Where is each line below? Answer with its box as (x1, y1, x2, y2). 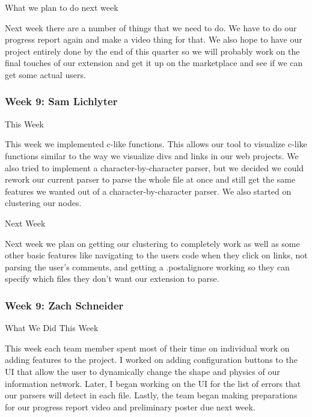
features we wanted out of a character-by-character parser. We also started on (5, 184, 292, 197)
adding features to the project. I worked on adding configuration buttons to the (5, 353, 298, 366)
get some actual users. (5, 68, 86, 81)
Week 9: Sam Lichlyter (5, 94, 118, 109)
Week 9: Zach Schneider (5, 297, 124, 312)
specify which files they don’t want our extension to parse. (5, 272, 219, 285)
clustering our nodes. (5, 196, 82, 209)
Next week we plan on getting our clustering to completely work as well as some (5, 237, 300, 249)
